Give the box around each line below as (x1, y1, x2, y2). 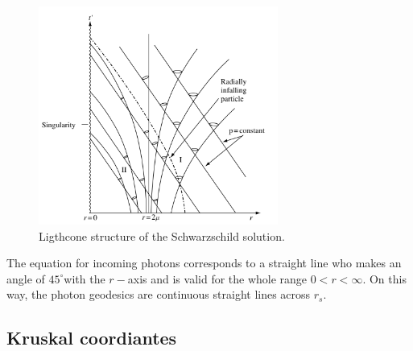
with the (64, 270, 105, 287)
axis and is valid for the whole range (127, 270, 308, 287)
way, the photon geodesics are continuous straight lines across (6, 286, 311, 303)
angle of (6, 270, 45, 287)
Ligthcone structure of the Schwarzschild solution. (39, 227, 285, 244)
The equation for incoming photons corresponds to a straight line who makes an (6, 254, 402, 271)
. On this (362, 270, 407, 287)
